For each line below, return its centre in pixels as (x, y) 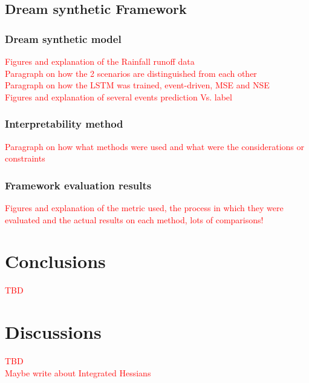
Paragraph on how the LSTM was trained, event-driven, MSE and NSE (137, 85)
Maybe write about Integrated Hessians (78, 372)
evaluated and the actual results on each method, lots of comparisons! (134, 219)
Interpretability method (64, 124)
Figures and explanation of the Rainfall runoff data (100, 61)
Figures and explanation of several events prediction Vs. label (119, 97)
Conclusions (55, 261)
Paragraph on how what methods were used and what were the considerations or (154, 146)
